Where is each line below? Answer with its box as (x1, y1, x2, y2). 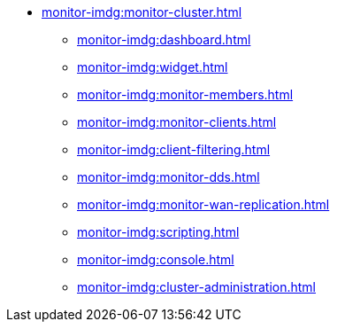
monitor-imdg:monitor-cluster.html (42, 4, 242, 20)
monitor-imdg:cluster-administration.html (77, 279, 317, 294)
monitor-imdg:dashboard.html (77, 32, 251, 47)
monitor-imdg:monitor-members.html (77, 87, 294, 102)
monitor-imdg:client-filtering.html (77, 142, 271, 157)
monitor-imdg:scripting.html (77, 224, 240, 239)
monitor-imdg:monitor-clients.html (77, 114, 277, 129)
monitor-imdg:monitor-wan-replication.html (77, 197, 330, 212)
